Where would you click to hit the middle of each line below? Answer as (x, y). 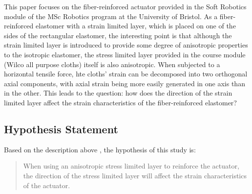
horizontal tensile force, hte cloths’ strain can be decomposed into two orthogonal (126, 74)
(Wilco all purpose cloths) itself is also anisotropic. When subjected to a (112, 64)
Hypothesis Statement (61, 129)
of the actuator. (47, 185)
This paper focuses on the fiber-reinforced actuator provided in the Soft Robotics (125, 6)
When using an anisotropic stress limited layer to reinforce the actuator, (131, 166)
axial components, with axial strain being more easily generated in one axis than (125, 83)
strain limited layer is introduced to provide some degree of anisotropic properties (126, 45)
